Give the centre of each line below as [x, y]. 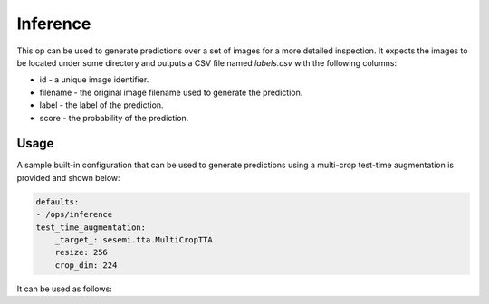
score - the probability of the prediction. [114, 118]
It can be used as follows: [64, 289]
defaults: [58, 202]
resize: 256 [81, 252]
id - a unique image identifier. [94, 80]
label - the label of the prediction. [101, 105]
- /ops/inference [74, 214]
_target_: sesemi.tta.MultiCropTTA [134, 239]
